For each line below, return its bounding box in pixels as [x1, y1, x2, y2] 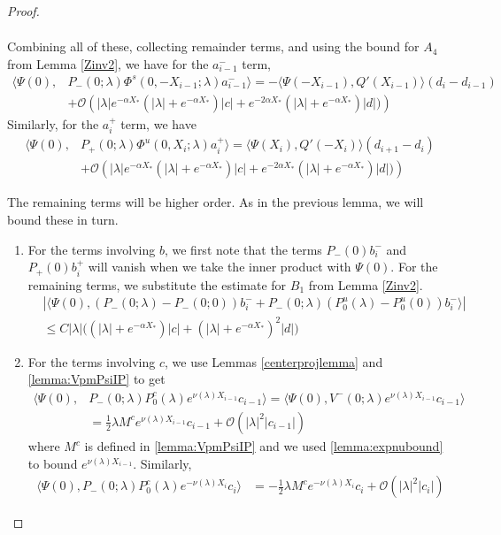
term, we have [120, 114, 197, 133]
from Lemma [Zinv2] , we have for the [7, 54, 209, 73]
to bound [27, 454, 78, 472]
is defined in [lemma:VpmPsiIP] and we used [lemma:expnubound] [84, 437, 443, 455]
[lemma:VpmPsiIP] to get [27, 370, 166, 388]
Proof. [7, 2, 40, 19]
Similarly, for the [7, 114, 99, 133]
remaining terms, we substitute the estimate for [27, 275, 287, 294]
